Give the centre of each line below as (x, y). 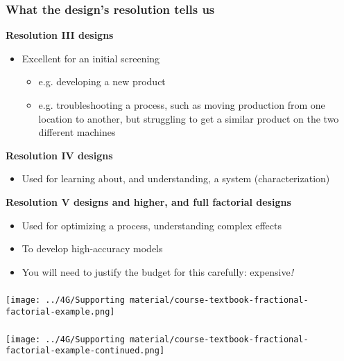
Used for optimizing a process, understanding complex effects (152, 225)
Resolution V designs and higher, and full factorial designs (148, 201)
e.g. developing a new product (102, 81)
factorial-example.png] (60, 311)
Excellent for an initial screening (91, 58)
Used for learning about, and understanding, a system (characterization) (176, 178)
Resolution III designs (60, 35)
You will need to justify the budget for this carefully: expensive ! (158, 271)
